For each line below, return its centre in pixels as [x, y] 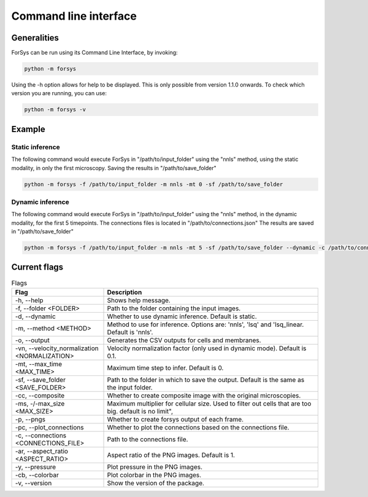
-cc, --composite [40, 395]
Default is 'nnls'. [130, 332]
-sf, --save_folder [40, 380]
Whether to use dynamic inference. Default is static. [182, 316]
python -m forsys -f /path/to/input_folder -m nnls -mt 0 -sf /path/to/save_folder [154, 184]
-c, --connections [41, 435]
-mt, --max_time [39, 364]
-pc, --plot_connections [49, 427]
